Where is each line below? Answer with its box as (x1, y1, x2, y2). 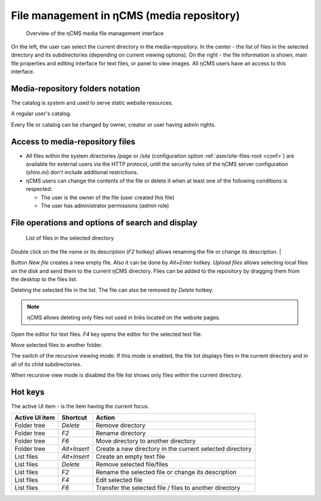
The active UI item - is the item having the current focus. (11, 403, 150, 410)
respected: (26, 185, 53, 193)
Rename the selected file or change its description (96, 468, 237, 477)
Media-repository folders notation (11, 83, 140, 93)
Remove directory (96, 421, 146, 430)
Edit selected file (96, 476, 143, 484)
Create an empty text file (96, 452, 166, 461)
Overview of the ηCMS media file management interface (26, 30, 164, 37)
